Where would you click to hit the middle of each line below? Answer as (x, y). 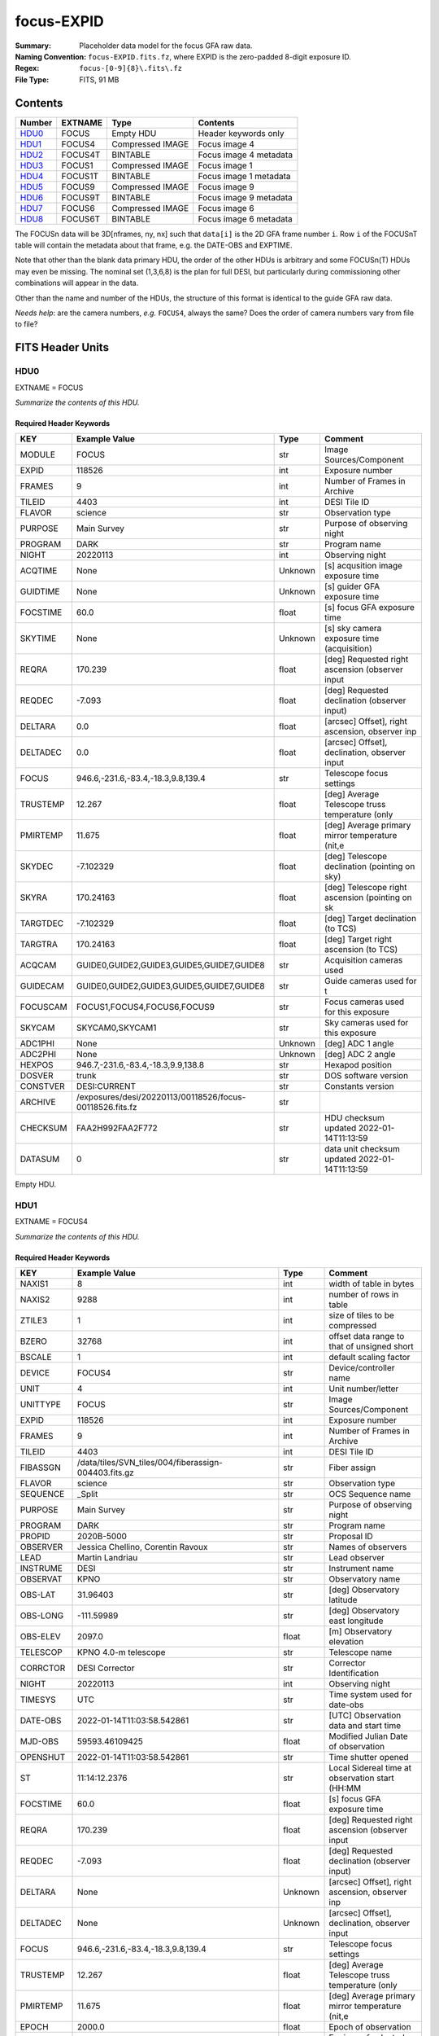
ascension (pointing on (368, 897)
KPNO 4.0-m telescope (122, 1652)
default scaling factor (369, 1358)
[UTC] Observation (365, 1716)
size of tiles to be (361, 1315)
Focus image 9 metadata (245, 197)
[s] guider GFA (352, 586)
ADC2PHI (38, 1055)
